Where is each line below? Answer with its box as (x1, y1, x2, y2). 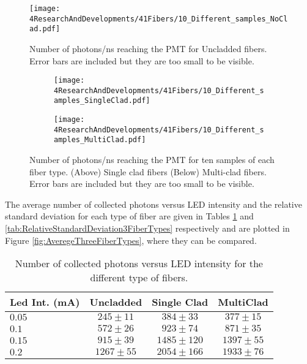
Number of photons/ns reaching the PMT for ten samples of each (29, 153, 275, 166)
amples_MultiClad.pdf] (54, 135, 146, 145)
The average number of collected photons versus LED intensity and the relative (5, 197, 302, 210)
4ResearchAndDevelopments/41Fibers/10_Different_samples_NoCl (29, 14, 288, 23)
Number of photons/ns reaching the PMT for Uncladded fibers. (29, 42, 267, 55)
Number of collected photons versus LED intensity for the (15, 256, 263, 271)
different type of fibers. (90, 270, 188, 285)
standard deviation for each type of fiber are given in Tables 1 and (5, 210, 254, 222)
